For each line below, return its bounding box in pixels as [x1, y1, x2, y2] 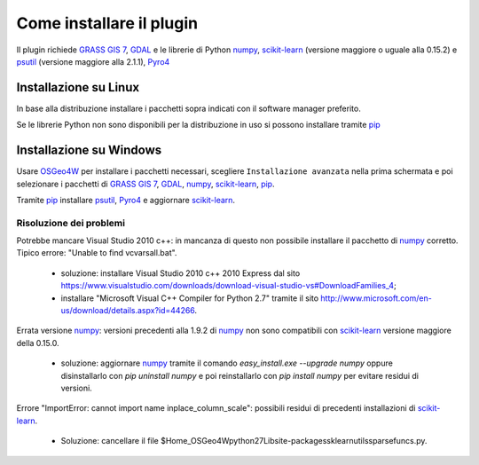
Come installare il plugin [16, 13, 199, 33]
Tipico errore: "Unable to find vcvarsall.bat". [16, 248, 177, 258]
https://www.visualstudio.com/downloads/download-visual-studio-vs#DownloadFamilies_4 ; [60, 280, 397, 291]
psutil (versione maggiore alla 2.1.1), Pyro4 [16, 56, 170, 67]
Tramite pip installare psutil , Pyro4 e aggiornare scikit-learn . [16, 194, 235, 205]
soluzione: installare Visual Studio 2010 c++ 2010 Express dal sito [60, 267, 301, 279]
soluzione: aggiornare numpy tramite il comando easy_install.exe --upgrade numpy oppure [60, 358, 394, 368]
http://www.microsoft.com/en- [320, 293, 432, 303]
